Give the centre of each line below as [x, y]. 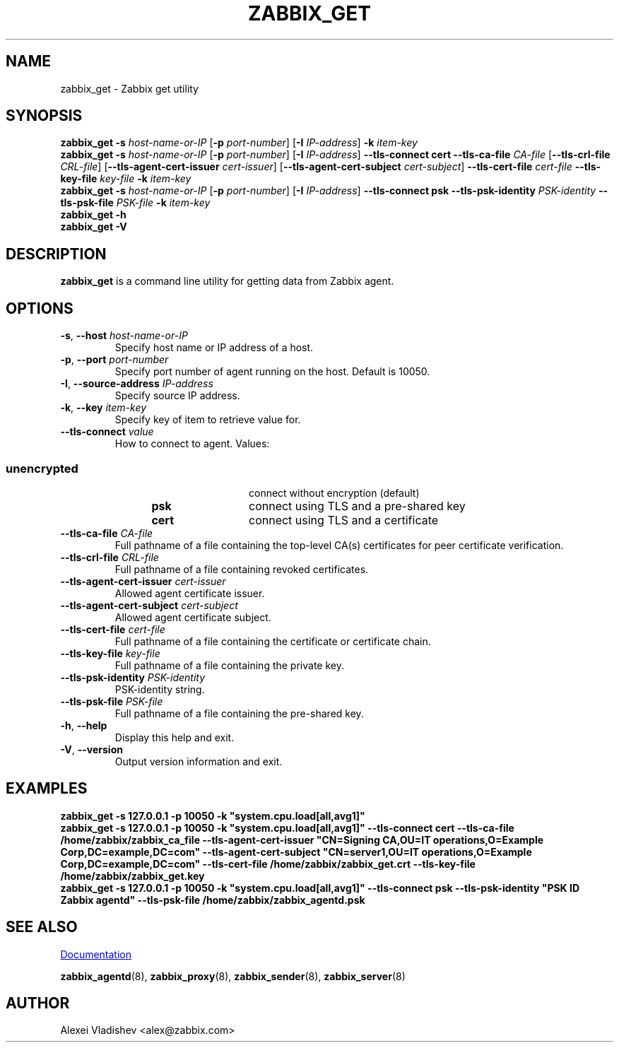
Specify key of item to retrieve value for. [208, 420]
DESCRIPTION [56, 254]
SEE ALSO [42, 927]
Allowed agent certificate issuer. [190, 593]
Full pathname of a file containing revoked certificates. [242, 569]
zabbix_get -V [94, 227]
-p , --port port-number [114, 360]
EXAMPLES [47, 789]
